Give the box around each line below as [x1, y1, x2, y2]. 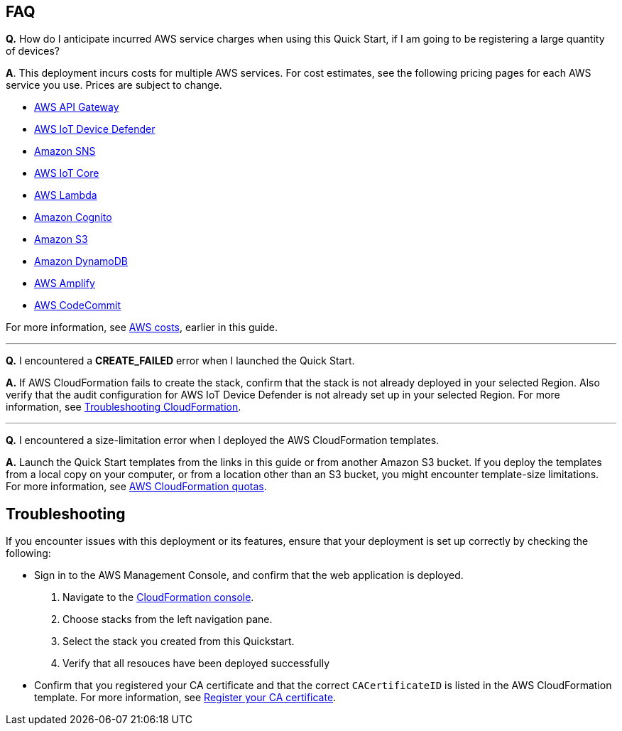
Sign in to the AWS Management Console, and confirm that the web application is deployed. [34, 569, 464, 582]
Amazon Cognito [34, 211, 112, 224]
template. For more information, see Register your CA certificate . [34, 691, 337, 704]
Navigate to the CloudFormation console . [62, 591, 254, 604]
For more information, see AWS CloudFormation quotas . [6, 480, 267, 493]
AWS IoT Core [34, 167, 99, 180]
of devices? [6, 45, 60, 58]
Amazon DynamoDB [34, 255, 128, 268]
